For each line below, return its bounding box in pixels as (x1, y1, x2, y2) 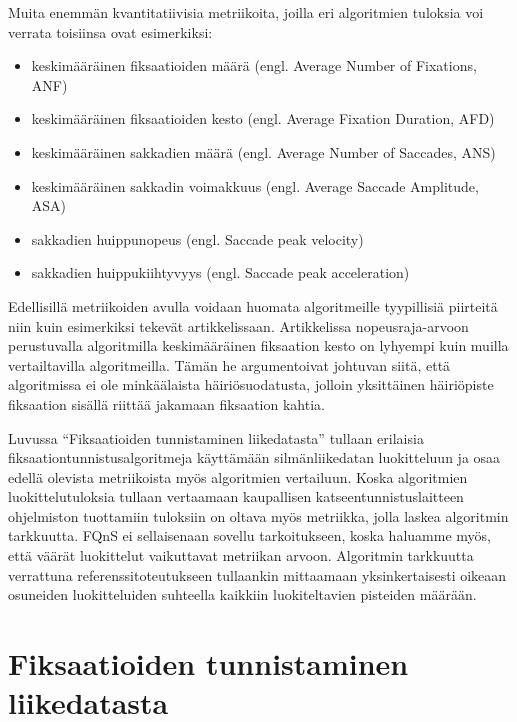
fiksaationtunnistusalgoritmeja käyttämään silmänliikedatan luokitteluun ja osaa (8, 447, 501, 468)
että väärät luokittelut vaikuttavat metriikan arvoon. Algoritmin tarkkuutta (8, 545, 474, 566)
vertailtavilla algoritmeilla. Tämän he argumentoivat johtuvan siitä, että (8, 354, 451, 375)
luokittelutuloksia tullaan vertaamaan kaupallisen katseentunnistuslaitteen (8, 486, 464, 507)
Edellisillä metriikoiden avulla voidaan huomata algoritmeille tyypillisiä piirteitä (8, 295, 498, 316)
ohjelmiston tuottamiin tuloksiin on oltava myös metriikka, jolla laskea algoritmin (8, 505, 509, 526)
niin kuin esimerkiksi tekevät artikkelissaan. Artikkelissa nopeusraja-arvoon (8, 315, 469, 336)
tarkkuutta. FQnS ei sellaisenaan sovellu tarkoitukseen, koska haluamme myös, (8, 525, 491, 546)
